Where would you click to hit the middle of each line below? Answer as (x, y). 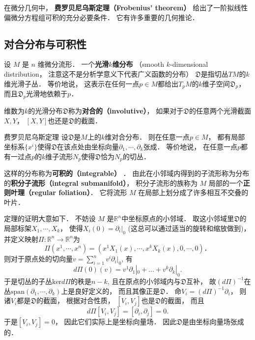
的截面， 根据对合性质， (75, 300)
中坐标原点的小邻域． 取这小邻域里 (178, 218)
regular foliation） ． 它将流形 (79, 192)
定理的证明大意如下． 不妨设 (50, 218)
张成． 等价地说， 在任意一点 (190, 146)
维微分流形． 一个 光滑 (73, 64)
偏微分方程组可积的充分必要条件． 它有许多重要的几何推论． (101, 17)
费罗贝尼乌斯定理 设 (36, 137)
